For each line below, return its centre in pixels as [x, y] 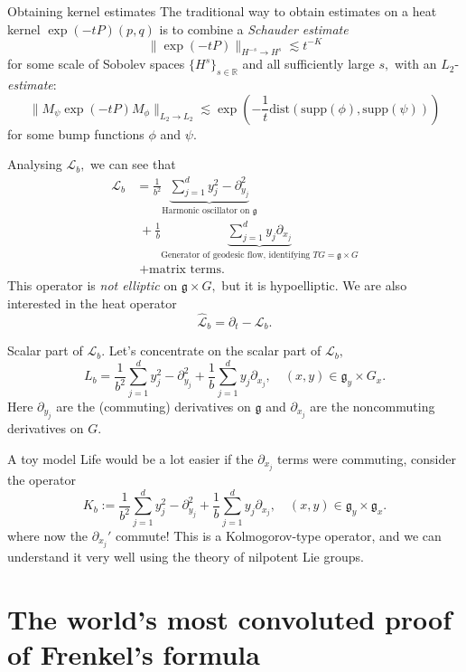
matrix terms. [187, 270]
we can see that [133, 164]
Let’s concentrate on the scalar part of [215, 350]
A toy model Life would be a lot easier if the [130, 458]
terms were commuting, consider [367, 458]
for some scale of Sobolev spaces [96, 64]
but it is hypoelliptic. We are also [314, 285]
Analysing [35, 164]
